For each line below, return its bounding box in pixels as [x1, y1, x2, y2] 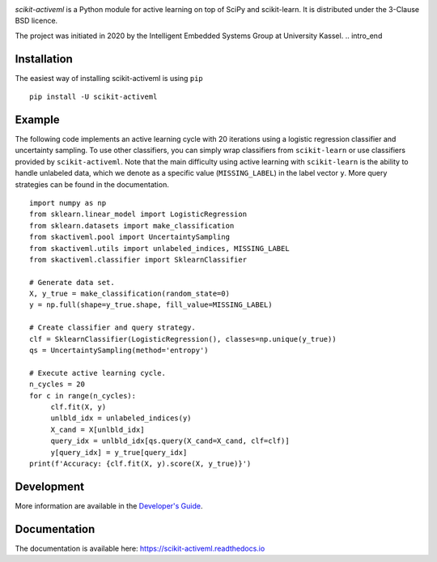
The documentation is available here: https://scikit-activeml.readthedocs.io [15, 543, 265, 553]
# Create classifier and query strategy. [29, 323, 196, 332]
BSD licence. [15, 16, 58, 26]
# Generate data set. [29, 278, 115, 287]
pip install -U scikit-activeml [29, 92, 158, 101]
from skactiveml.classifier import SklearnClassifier [29, 255, 247, 264]
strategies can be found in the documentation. [15, 179, 169, 189]
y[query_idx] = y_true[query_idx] [50, 448, 188, 457]
